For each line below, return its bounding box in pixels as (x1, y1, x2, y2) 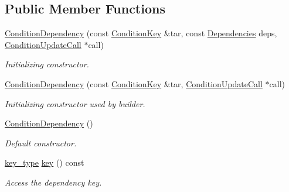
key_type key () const (5, 156, 84, 169)
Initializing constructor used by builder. (5, 97, 145, 109)
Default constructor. (5, 136, 77, 149)
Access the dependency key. (5, 176, 102, 188)
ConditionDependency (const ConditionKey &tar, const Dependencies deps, (5, 27, 277, 39)
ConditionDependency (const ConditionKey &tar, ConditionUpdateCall (5, 77, 263, 90)
